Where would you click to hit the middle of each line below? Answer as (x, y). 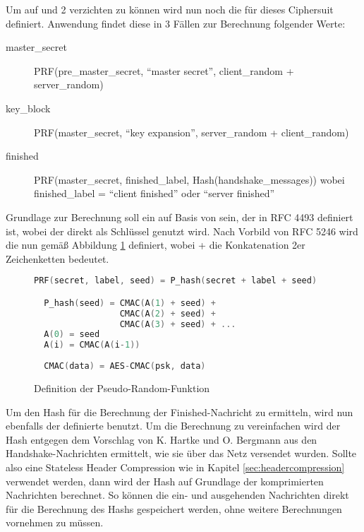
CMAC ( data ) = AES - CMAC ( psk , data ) (125, 366)
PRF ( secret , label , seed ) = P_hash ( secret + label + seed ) (176, 281)
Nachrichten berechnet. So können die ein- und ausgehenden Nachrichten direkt (177, 495)
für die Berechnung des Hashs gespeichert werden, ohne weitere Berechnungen (174, 508)
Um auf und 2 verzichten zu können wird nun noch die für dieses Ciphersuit (170, 9)
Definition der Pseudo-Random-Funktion (122, 388)
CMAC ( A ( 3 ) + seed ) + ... (178, 324)
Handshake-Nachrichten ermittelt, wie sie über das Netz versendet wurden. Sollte (181, 453)
